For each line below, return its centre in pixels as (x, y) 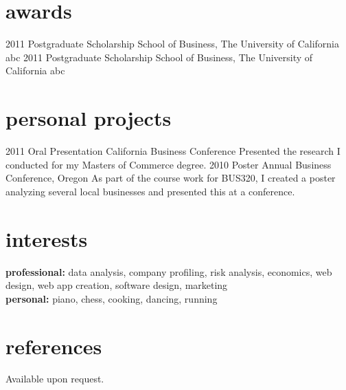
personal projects (89, 118)
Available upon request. (55, 379)
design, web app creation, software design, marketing (117, 285)
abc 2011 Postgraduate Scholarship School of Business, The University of (159, 57)
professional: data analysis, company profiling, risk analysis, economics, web (169, 271)
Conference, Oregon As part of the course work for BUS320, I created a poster (171, 178)
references (54, 346)
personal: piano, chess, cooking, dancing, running (112, 298)
